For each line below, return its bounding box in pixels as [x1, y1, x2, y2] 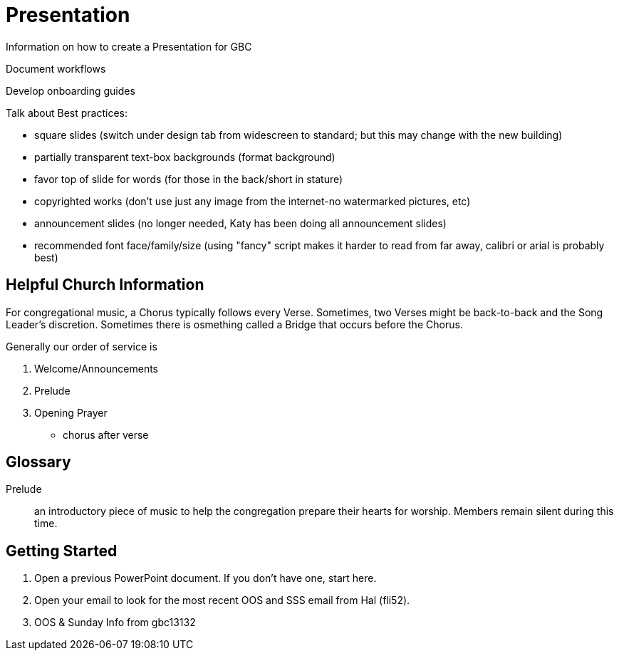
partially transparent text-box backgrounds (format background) [34, 150, 335, 163]
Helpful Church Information [6, 276, 204, 294]
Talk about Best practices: [6, 106, 128, 119]
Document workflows [6, 62, 106, 75]
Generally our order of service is [6, 340, 157, 353]
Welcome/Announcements [34, 362, 158, 375]
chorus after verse [63, 428, 149, 441]
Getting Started [6, 541, 118, 560]
